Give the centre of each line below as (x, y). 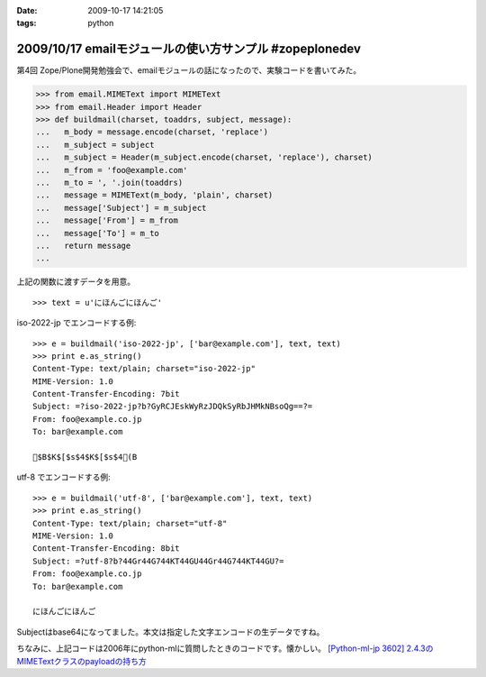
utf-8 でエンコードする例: (64, 477)
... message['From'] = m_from (107, 220)
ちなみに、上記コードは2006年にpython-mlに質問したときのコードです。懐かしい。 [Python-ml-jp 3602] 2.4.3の (225, 648)
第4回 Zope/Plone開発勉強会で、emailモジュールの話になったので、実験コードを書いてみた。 (189, 70)
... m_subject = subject (95, 145)
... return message (83, 245)
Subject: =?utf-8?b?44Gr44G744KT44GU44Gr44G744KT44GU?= (158, 561)
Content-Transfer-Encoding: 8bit (106, 549)
